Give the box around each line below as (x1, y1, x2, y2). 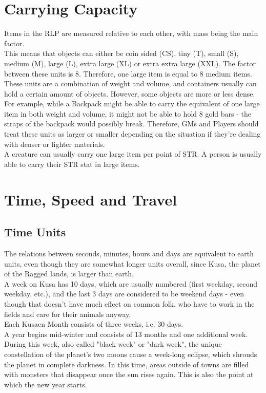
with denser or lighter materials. (4, 138, 105, 149)
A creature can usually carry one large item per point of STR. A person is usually (4, 148, 262, 159)
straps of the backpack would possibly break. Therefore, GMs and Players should (4, 118, 259, 129)
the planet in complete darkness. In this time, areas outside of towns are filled (4, 359, 249, 369)
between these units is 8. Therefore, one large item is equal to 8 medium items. (4, 68, 252, 79)
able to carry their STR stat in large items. (4, 158, 140, 169)
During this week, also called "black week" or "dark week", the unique (4, 339, 222, 349)
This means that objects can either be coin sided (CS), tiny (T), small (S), (4, 48, 239, 59)
